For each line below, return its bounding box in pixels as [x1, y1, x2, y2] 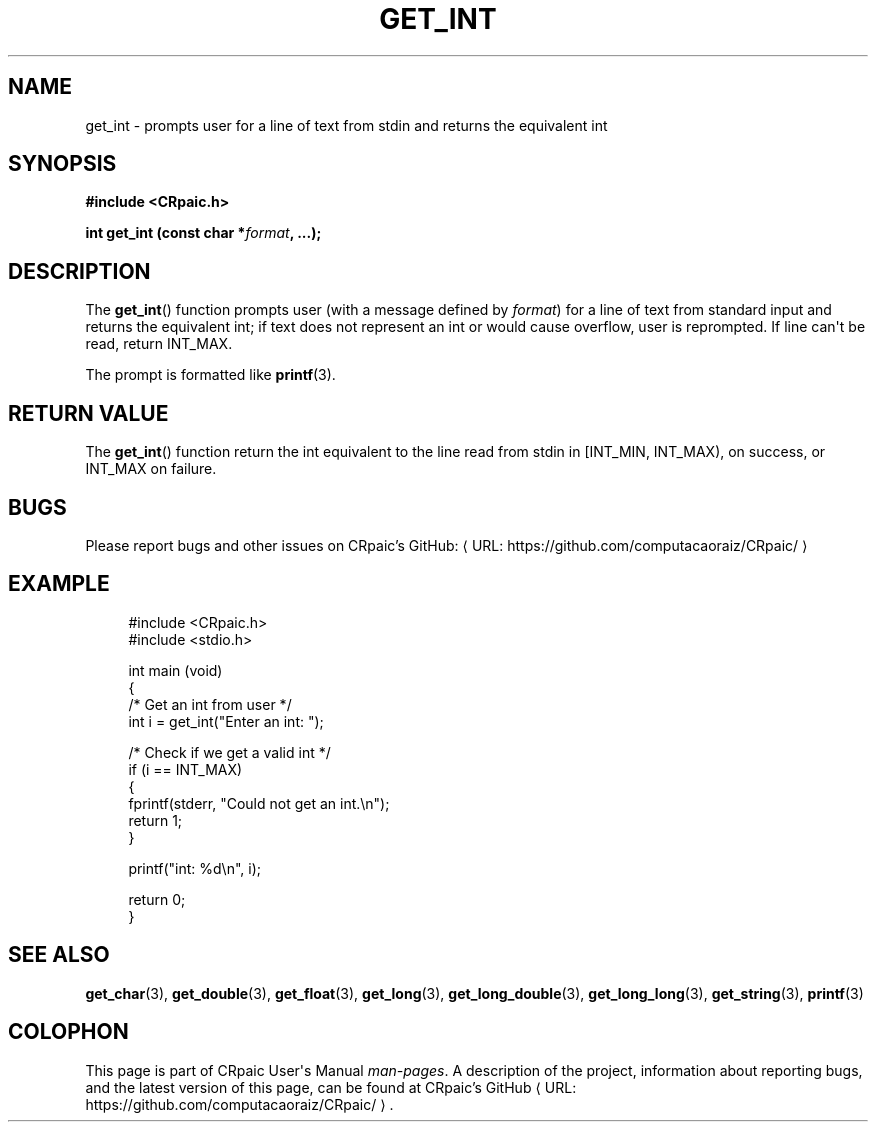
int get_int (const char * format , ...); [85, 224, 322, 242]
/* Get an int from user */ [128, 695, 292, 713]
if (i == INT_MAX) [128, 760, 243, 778]
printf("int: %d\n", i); [128, 859, 261, 877]
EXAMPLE [8, 571, 110, 597]
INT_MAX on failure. [85, 460, 217, 478]
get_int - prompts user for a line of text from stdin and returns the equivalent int [85, 116, 608, 134]
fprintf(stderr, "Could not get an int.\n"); [128, 794, 390, 812]
